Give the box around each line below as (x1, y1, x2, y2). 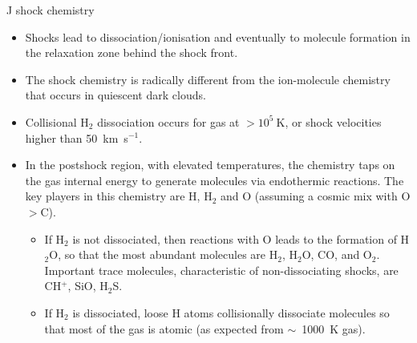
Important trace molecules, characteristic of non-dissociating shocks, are (44, 261, 399, 278)
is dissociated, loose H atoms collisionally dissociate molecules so (72, 304, 390, 321)
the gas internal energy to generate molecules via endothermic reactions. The (25, 171, 404, 188)
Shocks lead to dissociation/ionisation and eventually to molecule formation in (25, 28, 411, 45)
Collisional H (25, 113, 89, 130)
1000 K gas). (302, 320, 366, 337)
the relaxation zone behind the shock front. (25, 44, 238, 61)
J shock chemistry (6, 2, 95, 18)
